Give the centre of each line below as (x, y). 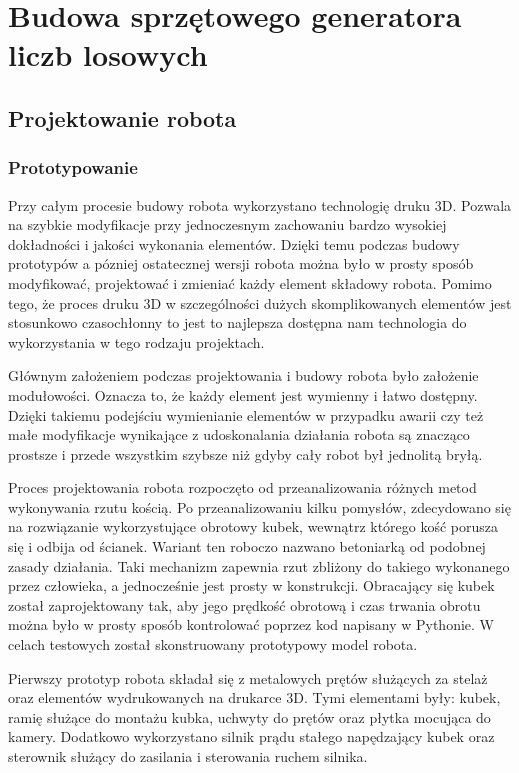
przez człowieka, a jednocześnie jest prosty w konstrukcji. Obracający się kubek (251, 585)
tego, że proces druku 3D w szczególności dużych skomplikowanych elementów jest (260, 302)
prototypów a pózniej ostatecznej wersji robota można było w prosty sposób (241, 263)
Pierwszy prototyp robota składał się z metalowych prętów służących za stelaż (248, 677)
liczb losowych (108, 54)
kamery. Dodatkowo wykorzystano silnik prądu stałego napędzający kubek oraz (251, 736)
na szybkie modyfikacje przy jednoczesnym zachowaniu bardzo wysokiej (227, 224)
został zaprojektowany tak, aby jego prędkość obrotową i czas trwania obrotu (244, 604)
